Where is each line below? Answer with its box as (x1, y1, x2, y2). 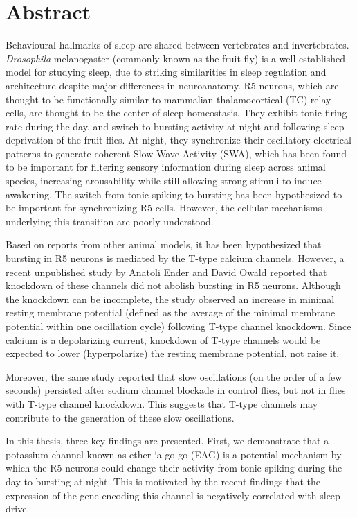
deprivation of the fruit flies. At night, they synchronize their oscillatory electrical (6, 132, 351, 147)
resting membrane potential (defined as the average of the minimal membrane (6, 305, 336, 320)
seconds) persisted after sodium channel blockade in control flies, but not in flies (6, 383, 346, 397)
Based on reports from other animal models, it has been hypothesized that (6, 237, 322, 252)
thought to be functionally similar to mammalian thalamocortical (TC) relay (6, 92, 331, 106)
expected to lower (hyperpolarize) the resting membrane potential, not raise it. (6, 346, 340, 361)
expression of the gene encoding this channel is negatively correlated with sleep (6, 487, 340, 502)
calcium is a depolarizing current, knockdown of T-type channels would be (6, 332, 321, 347)
